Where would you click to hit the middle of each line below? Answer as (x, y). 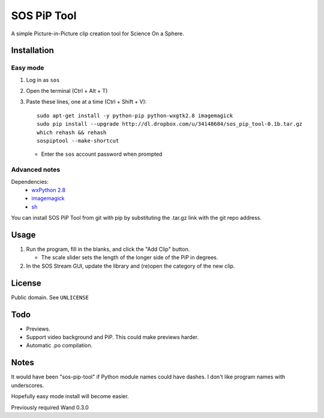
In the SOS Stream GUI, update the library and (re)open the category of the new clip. (130, 266)
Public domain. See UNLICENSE (50, 297)
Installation (32, 51)
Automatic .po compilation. (59, 346)
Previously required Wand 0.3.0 (50, 407)
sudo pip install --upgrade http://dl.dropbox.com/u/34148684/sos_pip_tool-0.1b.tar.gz (170, 124)
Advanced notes (36, 169)
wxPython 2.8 (49, 190)
